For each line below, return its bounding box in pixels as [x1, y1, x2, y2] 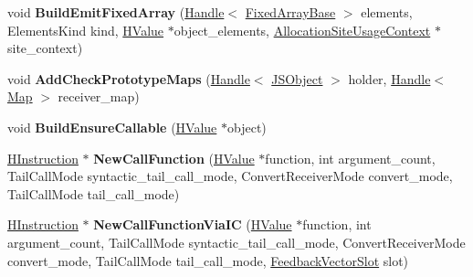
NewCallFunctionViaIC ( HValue [93, 215, 292, 234]
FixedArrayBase [245, 3, 336, 21]
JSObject [271, 69, 323, 88]
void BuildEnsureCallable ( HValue [7, 117, 217, 136]
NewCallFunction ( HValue [93, 148, 255, 167]
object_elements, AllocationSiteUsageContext [173, 20, 431, 39]
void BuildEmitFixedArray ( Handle [7, 3, 225, 21]
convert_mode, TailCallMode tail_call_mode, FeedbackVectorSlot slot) [7, 250, 409, 270]
